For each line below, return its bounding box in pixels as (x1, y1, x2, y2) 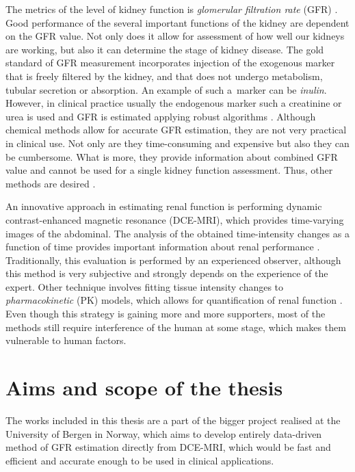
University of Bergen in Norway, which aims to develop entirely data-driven (5, 426, 322, 441)
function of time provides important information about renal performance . (5, 239, 320, 254)
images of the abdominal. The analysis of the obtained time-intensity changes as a (5, 226, 350, 240)
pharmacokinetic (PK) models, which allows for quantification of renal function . (5, 293, 343, 307)
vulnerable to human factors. (5, 333, 127, 348)
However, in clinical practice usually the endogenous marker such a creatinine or (5, 96, 342, 110)
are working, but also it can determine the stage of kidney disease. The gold (5, 42, 324, 56)
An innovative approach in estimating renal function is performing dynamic (5, 199, 322, 213)
